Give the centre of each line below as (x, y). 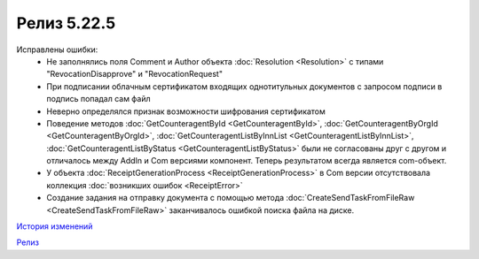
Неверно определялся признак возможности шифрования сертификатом (186, 111)
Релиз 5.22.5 (66, 23)
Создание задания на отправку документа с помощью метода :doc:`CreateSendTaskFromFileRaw (231, 198)
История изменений (55, 226)
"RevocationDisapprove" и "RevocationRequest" (135, 74)
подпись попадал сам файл (98, 99)
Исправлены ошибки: (57, 50)
